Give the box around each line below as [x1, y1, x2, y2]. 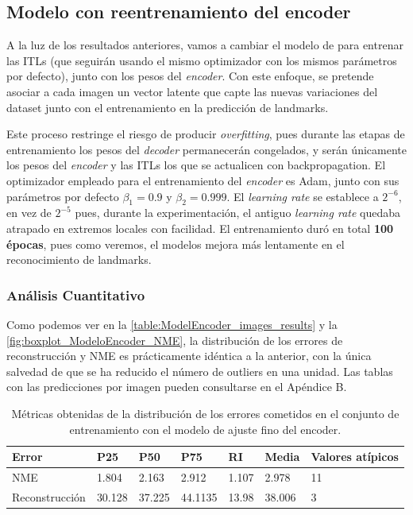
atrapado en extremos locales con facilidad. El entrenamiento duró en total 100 [6, 219, 394, 236]
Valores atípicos [311, 448, 399, 465]
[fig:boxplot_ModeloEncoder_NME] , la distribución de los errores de [6, 331, 343, 348]
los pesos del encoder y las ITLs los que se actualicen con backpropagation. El [6, 157, 386, 173]
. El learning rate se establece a [226, 188, 379, 204]
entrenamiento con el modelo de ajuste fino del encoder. [69, 420, 342, 437]
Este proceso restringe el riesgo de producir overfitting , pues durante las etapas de [6, 126, 405, 142]
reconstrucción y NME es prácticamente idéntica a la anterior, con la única [6, 347, 372, 364]
